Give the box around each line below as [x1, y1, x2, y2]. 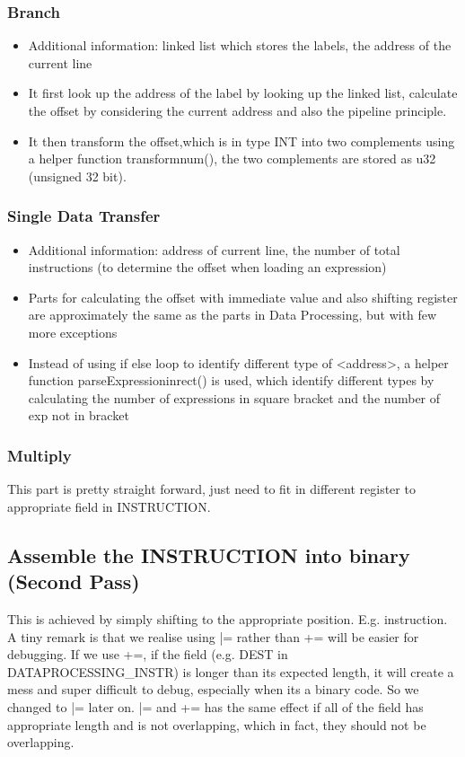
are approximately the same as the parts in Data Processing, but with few [28, 305, 437, 324]
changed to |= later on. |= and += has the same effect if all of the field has [7, 697, 424, 716]
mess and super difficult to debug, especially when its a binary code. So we [7, 680, 419, 699]
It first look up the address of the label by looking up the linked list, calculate [28, 84, 458, 102]
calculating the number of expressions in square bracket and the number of [28, 388, 441, 407]
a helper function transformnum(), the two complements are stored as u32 [28, 149, 436, 168]
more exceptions [28, 322, 118, 341]
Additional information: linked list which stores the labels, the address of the [28, 36, 452, 55]
